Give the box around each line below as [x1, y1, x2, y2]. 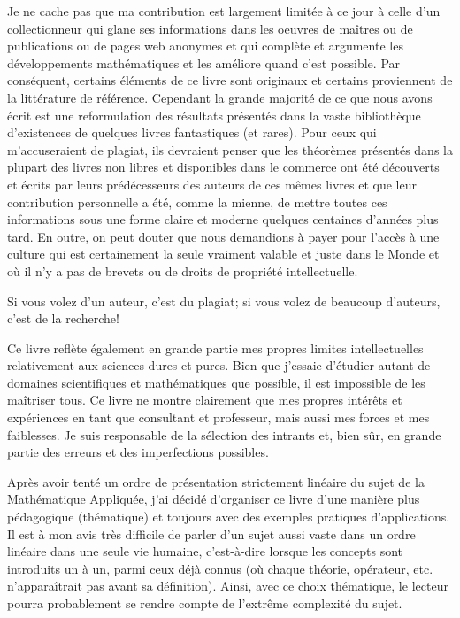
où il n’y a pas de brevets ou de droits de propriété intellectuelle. [7, 261, 358, 280]
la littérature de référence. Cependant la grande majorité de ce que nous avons [7, 88, 433, 106]
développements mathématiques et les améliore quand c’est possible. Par [7, 53, 401, 72]
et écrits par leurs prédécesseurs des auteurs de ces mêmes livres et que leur [7, 174, 417, 193]
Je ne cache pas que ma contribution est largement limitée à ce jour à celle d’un [7, 2, 441, 19]
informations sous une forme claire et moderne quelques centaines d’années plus [7, 210, 439, 228]
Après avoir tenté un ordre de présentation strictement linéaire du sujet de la [7, 472, 425, 491]
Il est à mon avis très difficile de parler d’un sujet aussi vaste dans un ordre [7, 524, 416, 543]
